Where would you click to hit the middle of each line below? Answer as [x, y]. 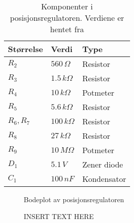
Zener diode [103, 164]
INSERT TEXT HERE [59, 216]
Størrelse [25, 49]
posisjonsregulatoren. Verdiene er [67, 18]
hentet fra [67, 29]
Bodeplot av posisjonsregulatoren [74, 199]
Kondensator [104, 179]
